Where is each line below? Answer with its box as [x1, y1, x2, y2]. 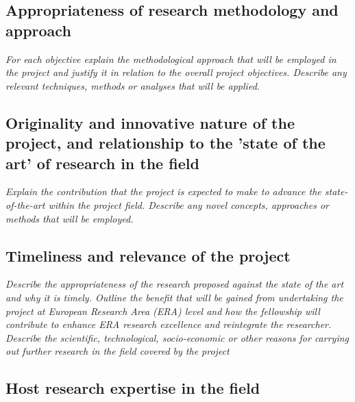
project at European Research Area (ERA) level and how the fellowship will [5, 303, 320, 318]
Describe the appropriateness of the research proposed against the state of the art [5, 277, 344, 291]
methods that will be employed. [5, 211, 134, 225]
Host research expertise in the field [5, 377, 260, 399]
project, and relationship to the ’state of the [5, 132, 326, 153]
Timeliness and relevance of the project [5, 244, 291, 266]
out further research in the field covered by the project [5, 344, 230, 358]
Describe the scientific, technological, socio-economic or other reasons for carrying [5, 330, 350, 344]
